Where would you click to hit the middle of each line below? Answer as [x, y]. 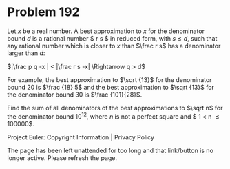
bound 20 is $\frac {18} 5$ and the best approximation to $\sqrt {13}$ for [111, 87]
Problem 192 [44, 12]
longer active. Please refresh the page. [62, 158]
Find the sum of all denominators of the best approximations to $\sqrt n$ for [115, 108]
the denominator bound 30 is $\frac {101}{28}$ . [75, 95]
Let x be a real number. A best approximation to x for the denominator [106, 31]
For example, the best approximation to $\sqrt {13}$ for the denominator [109, 79]
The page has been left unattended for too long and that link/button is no [110, 150]
